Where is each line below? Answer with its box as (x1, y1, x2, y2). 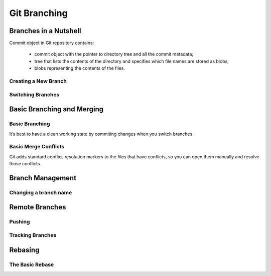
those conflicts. (9, 161, 42, 167)
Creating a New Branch (9, 78, 67, 85)
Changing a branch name (9, 189, 72, 196)
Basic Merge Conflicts (9, 143, 65, 150)
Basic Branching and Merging (9, 105, 104, 114)
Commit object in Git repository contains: (9, 40, 94, 46)
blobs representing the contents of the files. (34, 65, 125, 71)
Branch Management (9, 173, 77, 182)
